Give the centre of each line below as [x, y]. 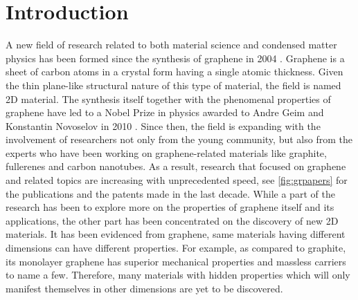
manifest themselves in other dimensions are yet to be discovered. [144, 288]
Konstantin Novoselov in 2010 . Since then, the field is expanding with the [163, 125]
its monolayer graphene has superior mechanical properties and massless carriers [176, 261]
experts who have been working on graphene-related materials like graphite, [166, 152]
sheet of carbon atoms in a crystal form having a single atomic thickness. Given [174, 72]
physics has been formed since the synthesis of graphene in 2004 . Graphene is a [175, 58]
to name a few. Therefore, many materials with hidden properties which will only [178, 275]
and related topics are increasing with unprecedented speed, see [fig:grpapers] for [177, 180]
